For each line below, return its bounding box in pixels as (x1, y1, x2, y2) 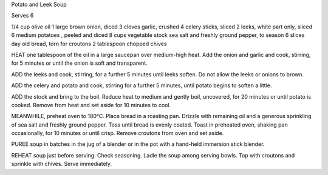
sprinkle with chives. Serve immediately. (11, 160, 112, 168)
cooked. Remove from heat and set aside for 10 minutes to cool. (11, 101, 171, 108)
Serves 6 (11, 12, 34, 19)
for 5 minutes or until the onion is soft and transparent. (11, 59, 148, 67)
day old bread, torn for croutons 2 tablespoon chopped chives (11, 40, 167, 47)
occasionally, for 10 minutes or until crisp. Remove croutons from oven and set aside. (11, 130, 224, 137)
